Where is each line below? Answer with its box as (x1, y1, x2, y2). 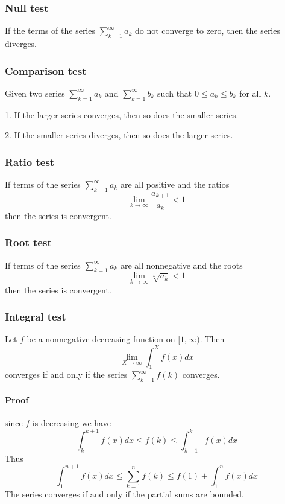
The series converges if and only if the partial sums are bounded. (5, 488, 244, 500)
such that (157, 86, 192, 99)
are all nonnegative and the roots (120, 258, 243, 271)
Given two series (5, 86, 65, 99)
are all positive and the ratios (120, 178, 230, 191)
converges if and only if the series (5, 368, 128, 381)
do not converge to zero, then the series (135, 24, 280, 37)
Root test (5, 235, 52, 250)
